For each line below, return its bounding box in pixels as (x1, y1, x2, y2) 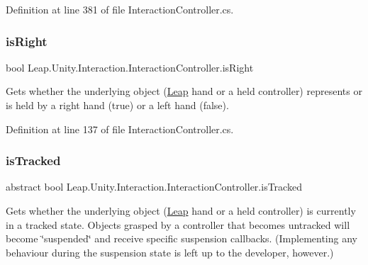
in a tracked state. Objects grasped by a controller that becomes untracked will (6, 217, 350, 232)
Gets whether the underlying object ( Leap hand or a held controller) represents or (6, 84, 362, 98)
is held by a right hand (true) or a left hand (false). (6, 98, 229, 112)
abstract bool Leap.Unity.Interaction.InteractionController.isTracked (6, 179, 302, 194)
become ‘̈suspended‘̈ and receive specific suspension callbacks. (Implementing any (6, 231, 357, 246)
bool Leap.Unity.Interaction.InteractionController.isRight (6, 60, 254, 74)
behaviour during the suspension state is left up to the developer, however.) (6, 244, 334, 259)
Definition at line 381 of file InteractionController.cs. (6, 2, 234, 16)
